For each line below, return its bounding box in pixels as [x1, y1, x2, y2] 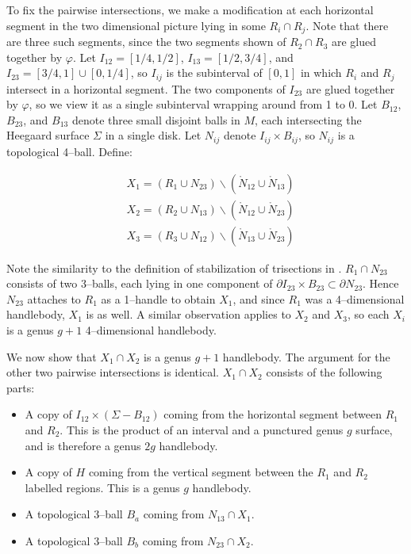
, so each [347, 306, 390, 323]
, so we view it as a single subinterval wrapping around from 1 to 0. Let [29, 96, 378, 113]
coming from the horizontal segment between [163, 406, 382, 422]
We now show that [6, 348, 97, 365]
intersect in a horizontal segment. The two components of [6, 80, 286, 97]
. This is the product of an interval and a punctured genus [60, 421, 344, 437]
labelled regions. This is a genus [25, 479, 180, 495]
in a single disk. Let [105, 127, 202, 143]
